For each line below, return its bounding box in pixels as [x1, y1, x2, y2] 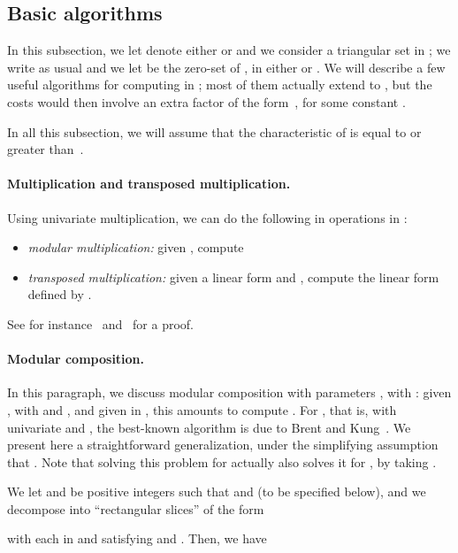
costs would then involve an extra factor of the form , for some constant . [7, 92, 406, 111]
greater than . [7, 140, 84, 158]
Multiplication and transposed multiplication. [7, 174, 291, 193]
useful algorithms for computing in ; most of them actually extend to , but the [7, 75, 432, 94]
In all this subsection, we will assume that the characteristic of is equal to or [7, 122, 422, 141]
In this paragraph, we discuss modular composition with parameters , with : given [7, 383, 452, 402]
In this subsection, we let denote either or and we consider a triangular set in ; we [7, 41, 451, 59]
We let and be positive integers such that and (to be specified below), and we [7, 482, 426, 501]
